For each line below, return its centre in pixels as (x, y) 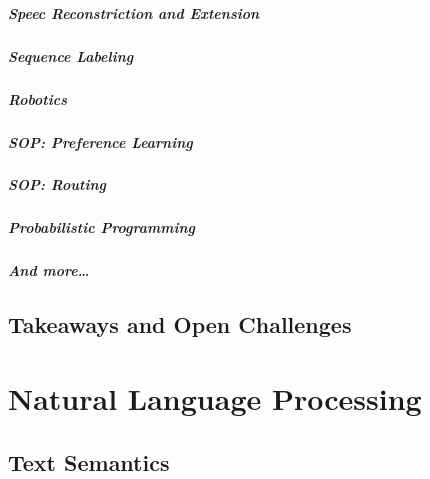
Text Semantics (89, 461)
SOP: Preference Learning (100, 141)
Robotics (38, 98)
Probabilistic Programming (101, 227)
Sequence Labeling (71, 55)
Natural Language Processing (215, 397)
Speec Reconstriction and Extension (134, 12)
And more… (49, 270)
